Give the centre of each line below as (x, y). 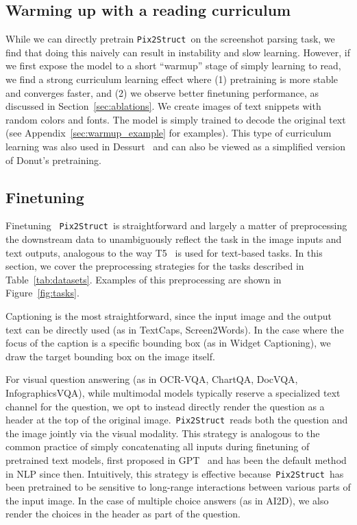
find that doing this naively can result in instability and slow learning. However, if (178, 52)
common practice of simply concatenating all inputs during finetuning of (158, 446)
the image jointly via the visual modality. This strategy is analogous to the (163, 433)
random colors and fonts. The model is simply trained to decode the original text (176, 119)
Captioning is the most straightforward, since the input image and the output (169, 316)
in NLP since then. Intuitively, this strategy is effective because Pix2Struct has (175, 473)
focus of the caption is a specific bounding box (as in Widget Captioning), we (168, 343)
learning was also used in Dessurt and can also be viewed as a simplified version (176, 147)
